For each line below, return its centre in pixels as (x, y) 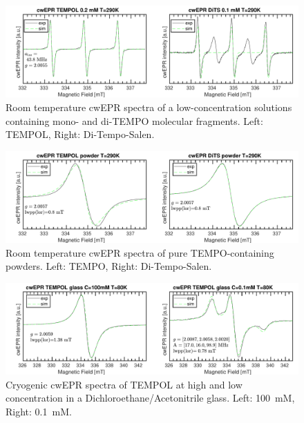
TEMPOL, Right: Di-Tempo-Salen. (80, 134)
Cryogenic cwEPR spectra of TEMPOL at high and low (124, 384)
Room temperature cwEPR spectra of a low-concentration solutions (149, 107)
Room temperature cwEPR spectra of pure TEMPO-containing (140, 252)
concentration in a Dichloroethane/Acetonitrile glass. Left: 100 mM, (150, 398)
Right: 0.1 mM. (39, 411)
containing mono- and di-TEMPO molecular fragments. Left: (134, 120)
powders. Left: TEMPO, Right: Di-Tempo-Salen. (109, 266)
